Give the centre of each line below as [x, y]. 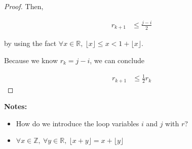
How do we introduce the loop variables [78, 123]
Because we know [31, 60]
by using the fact [30, 43]
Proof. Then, [24, 6]
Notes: [16, 106]
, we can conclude [117, 60]
